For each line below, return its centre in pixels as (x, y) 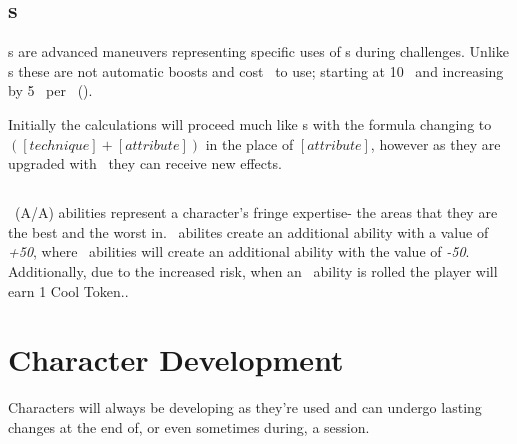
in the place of (249, 143)
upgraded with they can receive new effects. (145, 163)
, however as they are (435, 143)
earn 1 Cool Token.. (68, 290)
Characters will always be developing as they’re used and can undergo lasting (245, 407)
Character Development (176, 359)
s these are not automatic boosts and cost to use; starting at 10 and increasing (256, 70)
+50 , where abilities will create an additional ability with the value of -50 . (239, 251)
